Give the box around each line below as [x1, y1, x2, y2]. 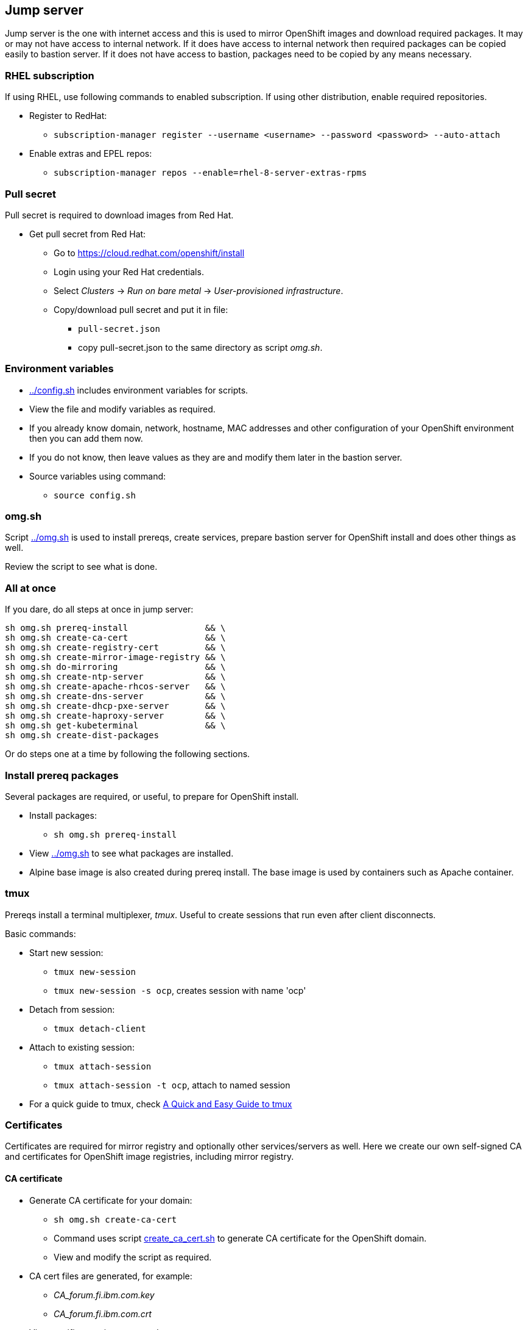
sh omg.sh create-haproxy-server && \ [5, 711, 226, 721]
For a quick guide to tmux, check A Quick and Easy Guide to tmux [29, 1098, 292, 1109]
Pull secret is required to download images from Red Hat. [5, 209, 234, 220]
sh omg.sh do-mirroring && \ [5, 662, 226, 672]
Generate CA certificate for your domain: [29, 1195, 192, 1206]
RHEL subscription [5, 69, 94, 82]
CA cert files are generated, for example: [29, 1270, 192, 1281]
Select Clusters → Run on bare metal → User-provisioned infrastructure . [54, 285, 343, 296]
